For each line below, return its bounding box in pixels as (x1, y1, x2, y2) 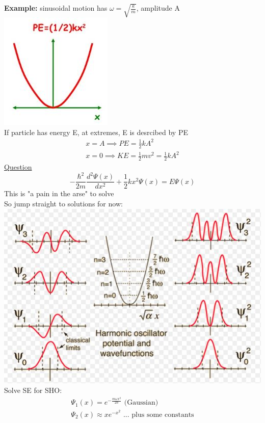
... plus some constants (123, 411, 194, 418)
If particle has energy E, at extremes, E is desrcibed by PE (4, 126, 188, 137)
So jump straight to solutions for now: (4, 198, 123, 208)
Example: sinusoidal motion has (4, 3, 108, 13)
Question (4, 162, 32, 172)
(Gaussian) (124, 399, 158, 407)
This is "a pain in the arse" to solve (4, 188, 114, 199)
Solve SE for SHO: (4, 385, 62, 395)
